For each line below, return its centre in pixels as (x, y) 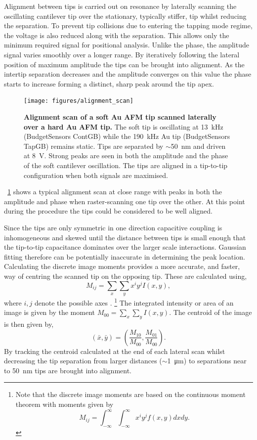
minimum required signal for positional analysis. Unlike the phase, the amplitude (127, 45)
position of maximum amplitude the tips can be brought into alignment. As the (124, 64)
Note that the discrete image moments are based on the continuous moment (130, 394)
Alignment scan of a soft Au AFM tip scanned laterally (120, 117)
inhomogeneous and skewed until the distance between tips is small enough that (125, 237)
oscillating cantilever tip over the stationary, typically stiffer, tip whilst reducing (125, 16)
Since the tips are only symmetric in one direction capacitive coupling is (113, 227)
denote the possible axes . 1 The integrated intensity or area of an (134, 302)
